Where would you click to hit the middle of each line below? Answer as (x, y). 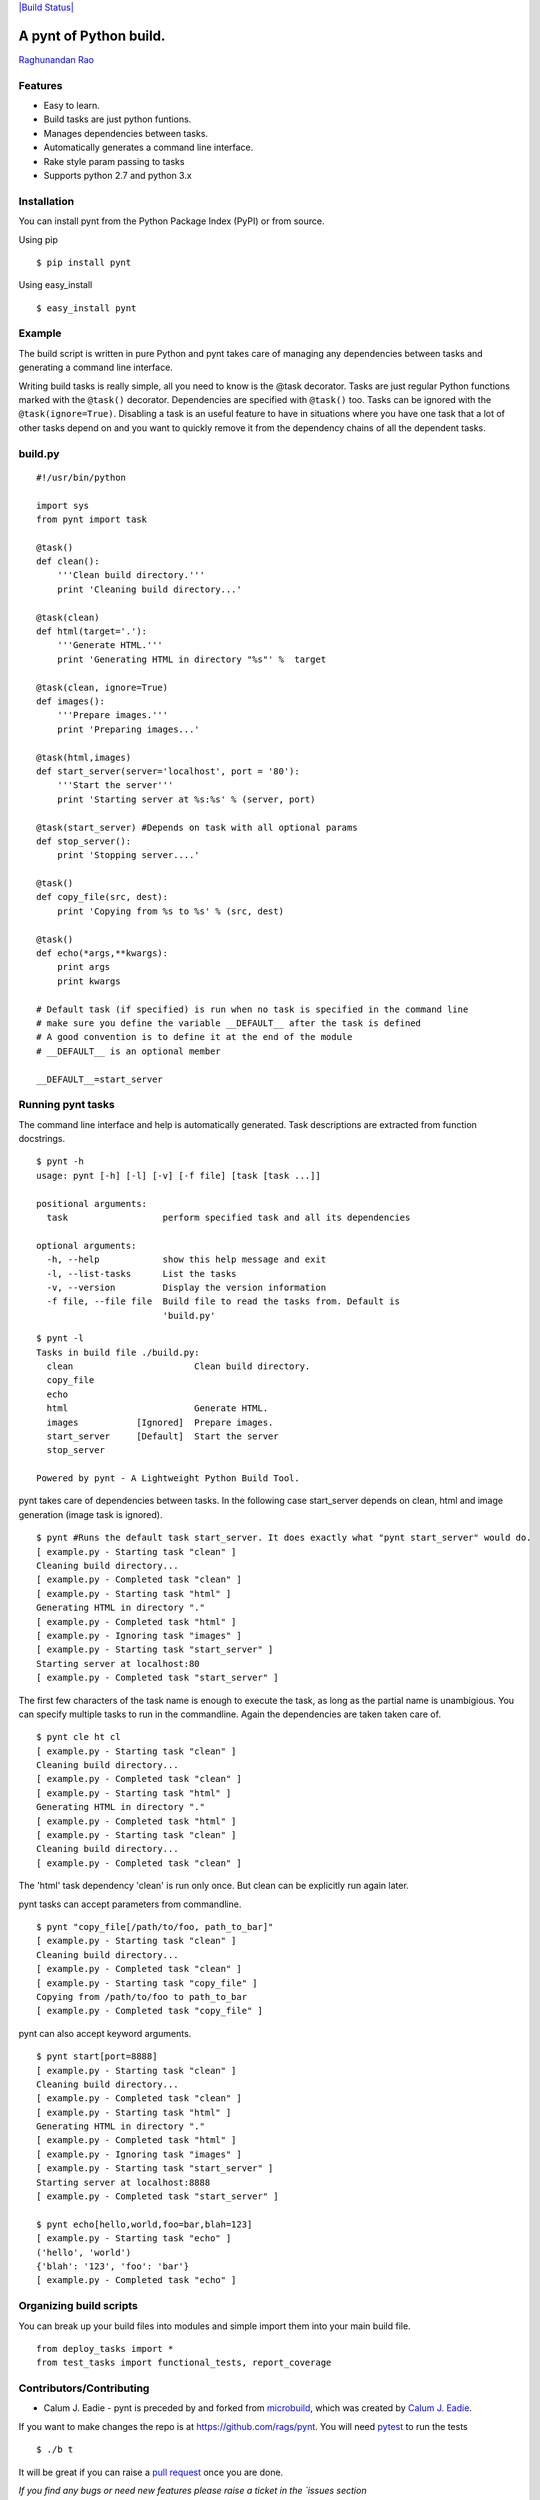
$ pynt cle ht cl (78, 1737)
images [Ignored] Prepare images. (160, 1422)
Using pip (38, 239)
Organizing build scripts (78, 2306)
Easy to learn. (71, 106)
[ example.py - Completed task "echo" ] (136, 2280)
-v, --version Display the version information (186, 1287)
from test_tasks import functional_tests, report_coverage (184, 2363)
